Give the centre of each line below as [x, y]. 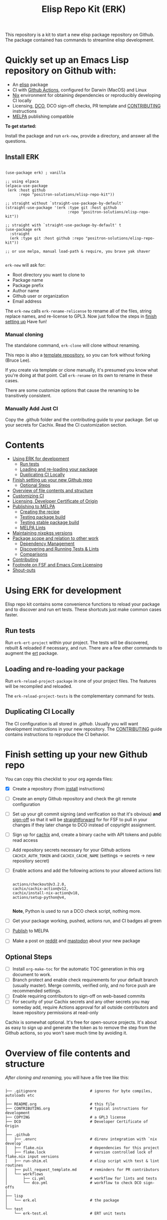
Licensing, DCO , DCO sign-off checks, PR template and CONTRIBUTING [86, 106]
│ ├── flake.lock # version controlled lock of [79, 1153]
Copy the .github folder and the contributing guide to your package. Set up [82, 419]
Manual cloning [24, 334]
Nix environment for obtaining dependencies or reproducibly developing [86, 95]
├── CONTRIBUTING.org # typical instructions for [77, 1109]
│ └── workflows [24, 1174]
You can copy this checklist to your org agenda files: [59, 779]
